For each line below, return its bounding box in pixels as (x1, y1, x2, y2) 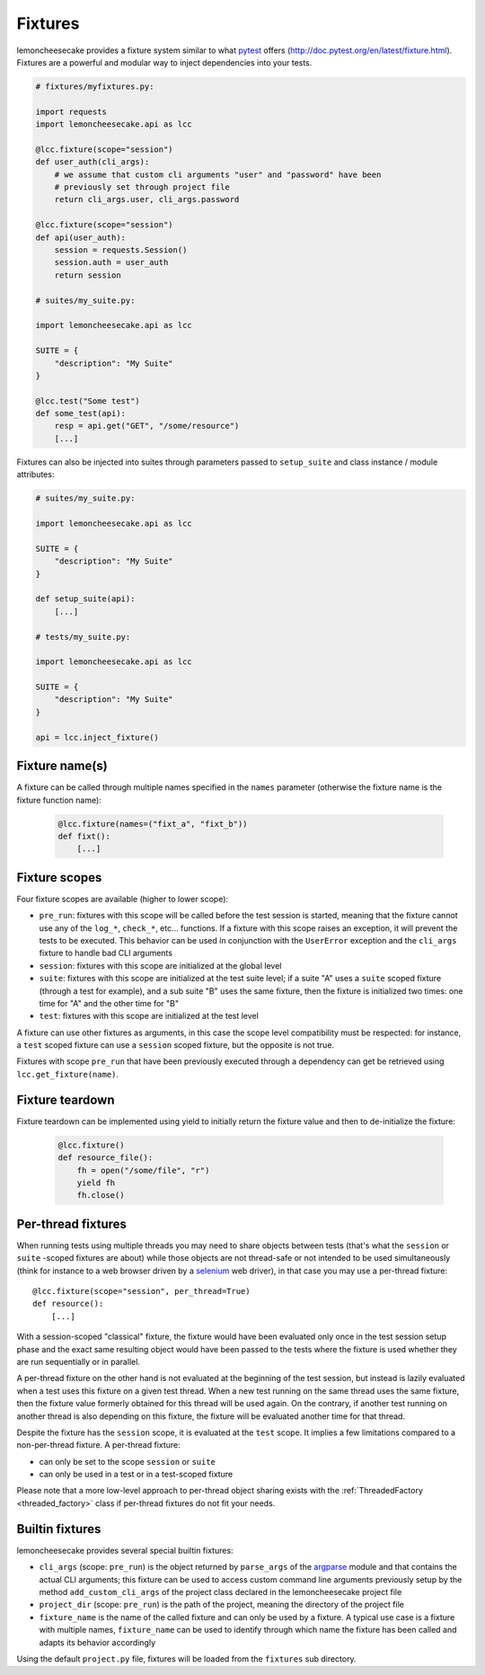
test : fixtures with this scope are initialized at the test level (39, 1011, 260, 1022)
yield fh (76, 1177, 116, 1188)
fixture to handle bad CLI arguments (39, 948, 172, 959)
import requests (35, 106, 108, 117)
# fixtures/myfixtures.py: (35, 81, 154, 92)
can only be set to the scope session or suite (39, 1456, 216, 1467)
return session (54, 270, 121, 280)
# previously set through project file (54, 182, 231, 192)
